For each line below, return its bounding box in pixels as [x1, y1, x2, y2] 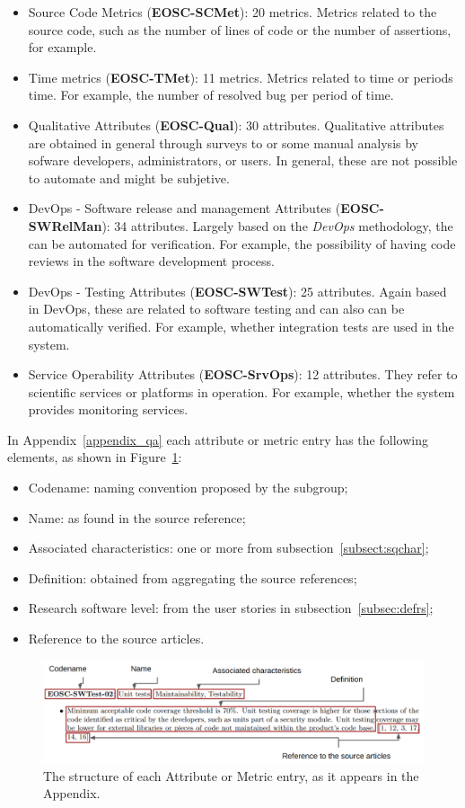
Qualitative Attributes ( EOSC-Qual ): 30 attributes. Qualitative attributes [28, 115, 444, 134]
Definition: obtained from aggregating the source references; [28, 568, 357, 587]
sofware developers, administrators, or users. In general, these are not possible [28, 151, 458, 170]
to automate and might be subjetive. [28, 168, 230, 187]
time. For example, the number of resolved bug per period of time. [28, 85, 394, 104]
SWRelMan [28, 216, 102, 235]
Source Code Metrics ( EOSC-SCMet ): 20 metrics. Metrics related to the [28, 3, 437, 21]
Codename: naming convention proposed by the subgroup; [28, 478, 348, 497]
